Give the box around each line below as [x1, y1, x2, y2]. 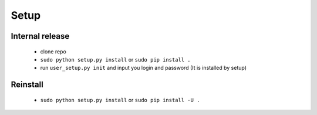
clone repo [40, 48, 67, 55]
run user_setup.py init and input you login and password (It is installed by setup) [40, 65, 247, 72]
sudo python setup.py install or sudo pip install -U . [40, 96, 200, 103]
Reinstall [11, 80, 43, 90]
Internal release [11, 31, 70, 41]
